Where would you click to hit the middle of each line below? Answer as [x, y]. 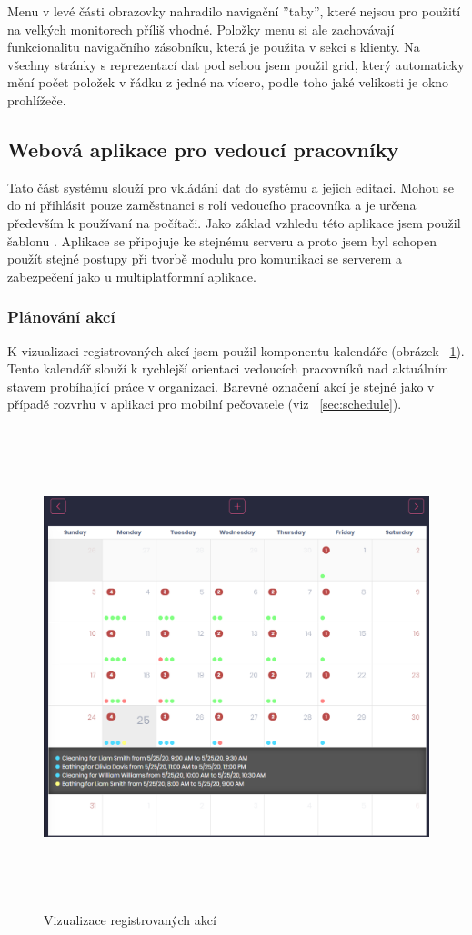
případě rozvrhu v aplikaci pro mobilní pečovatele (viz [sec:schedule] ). [205, 404]
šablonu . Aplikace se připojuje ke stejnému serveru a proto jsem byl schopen [222, 240]
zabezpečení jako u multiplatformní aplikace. [132, 276]
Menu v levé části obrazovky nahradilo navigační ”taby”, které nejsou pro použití [234, 11]
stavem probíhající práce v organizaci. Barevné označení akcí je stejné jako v [221, 386]
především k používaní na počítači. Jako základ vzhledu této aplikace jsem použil [234, 222]
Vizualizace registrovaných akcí [130, 919]
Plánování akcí [61, 317]
